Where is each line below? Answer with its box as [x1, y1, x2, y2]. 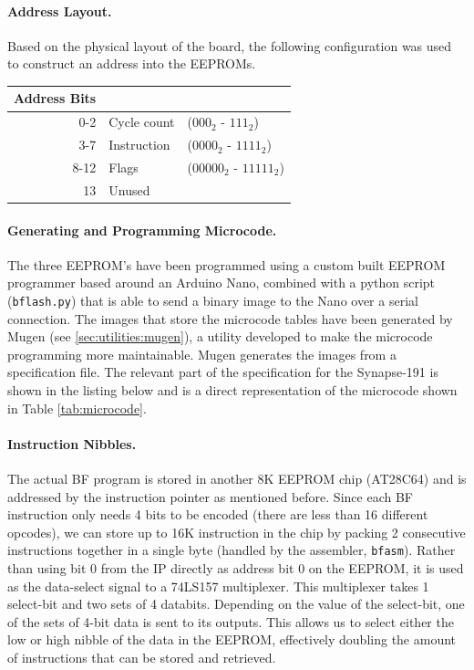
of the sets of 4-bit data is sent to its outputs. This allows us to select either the [7, 612, 454, 631]
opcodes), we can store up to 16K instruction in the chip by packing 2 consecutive [7, 522, 466, 541]
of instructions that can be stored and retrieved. [7, 647, 276, 666]
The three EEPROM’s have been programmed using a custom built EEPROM [7, 255, 446, 274]
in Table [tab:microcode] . [7, 398, 147, 417]
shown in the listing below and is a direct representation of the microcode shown [7, 380, 458, 399]
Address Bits [14, 89, 97, 108]
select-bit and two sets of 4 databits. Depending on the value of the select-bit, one [7, 594, 465, 613]
